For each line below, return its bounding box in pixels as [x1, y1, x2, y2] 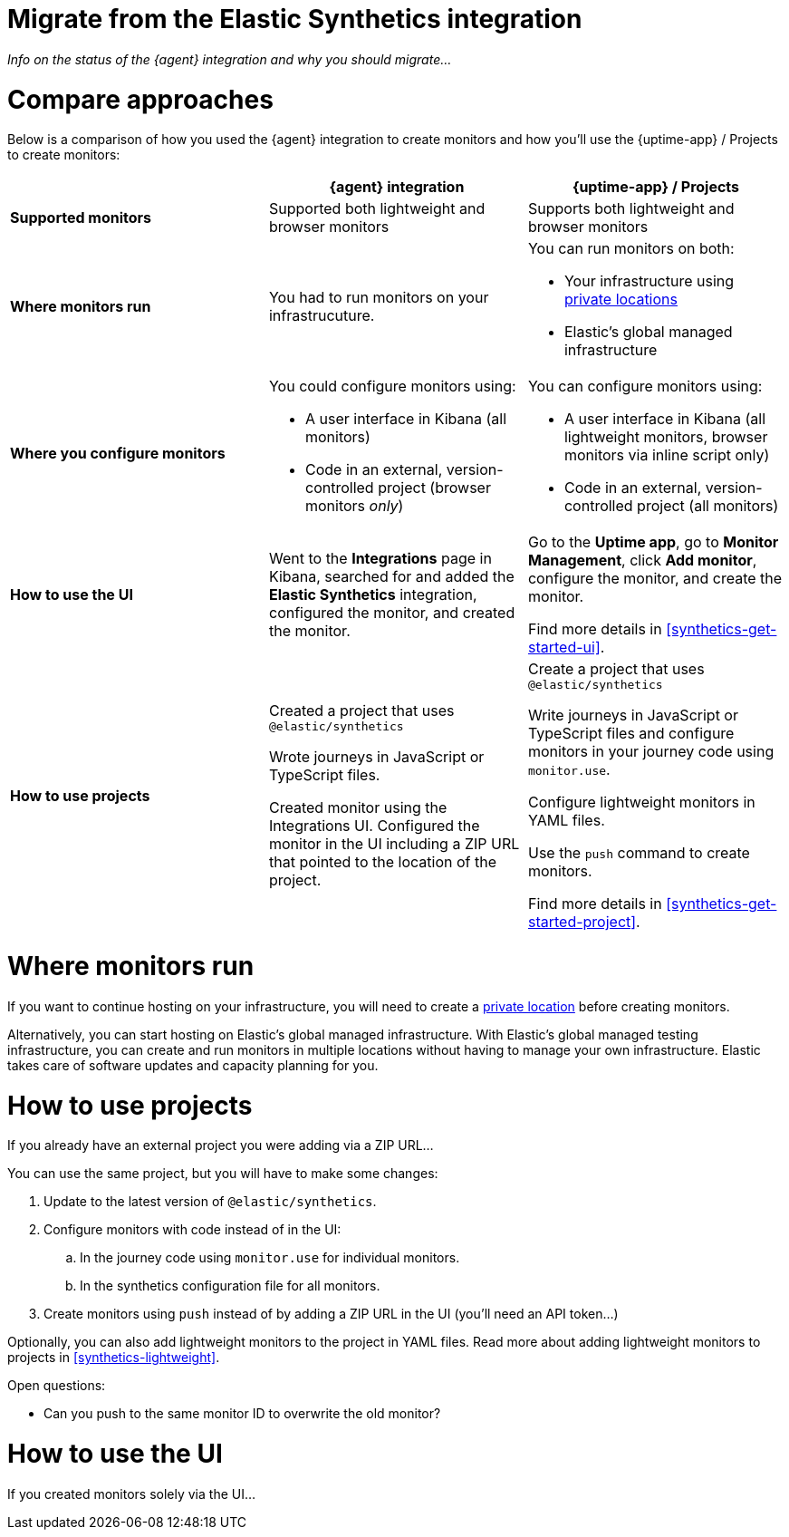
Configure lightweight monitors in [527, 793, 755, 812]
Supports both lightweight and [527, 199, 735, 218]
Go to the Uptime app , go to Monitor [527, 533, 779, 552]
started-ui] [527, 638, 601, 657]
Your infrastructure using [563, 272, 735, 291]
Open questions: [7, 1377, 106, 1394]
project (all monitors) [637, 497, 779, 516]
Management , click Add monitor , [527, 551, 757, 570]
